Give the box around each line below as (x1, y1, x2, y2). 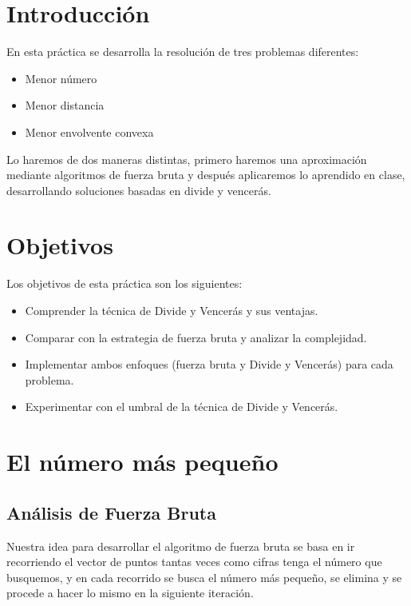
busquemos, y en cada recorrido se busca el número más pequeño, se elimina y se (6, 568, 402, 585)
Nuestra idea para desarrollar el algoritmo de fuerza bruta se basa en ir (6, 537, 355, 554)
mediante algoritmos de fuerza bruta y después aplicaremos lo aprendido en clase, (6, 166, 405, 183)
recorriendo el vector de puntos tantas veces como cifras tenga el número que (6, 553, 382, 570)
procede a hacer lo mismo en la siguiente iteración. (6, 584, 254, 601)
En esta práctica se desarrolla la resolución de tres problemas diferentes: (6, 43, 359, 60)
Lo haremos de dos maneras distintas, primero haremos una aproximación (6, 150, 367, 167)
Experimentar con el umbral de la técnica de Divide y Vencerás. (25, 398, 338, 415)
